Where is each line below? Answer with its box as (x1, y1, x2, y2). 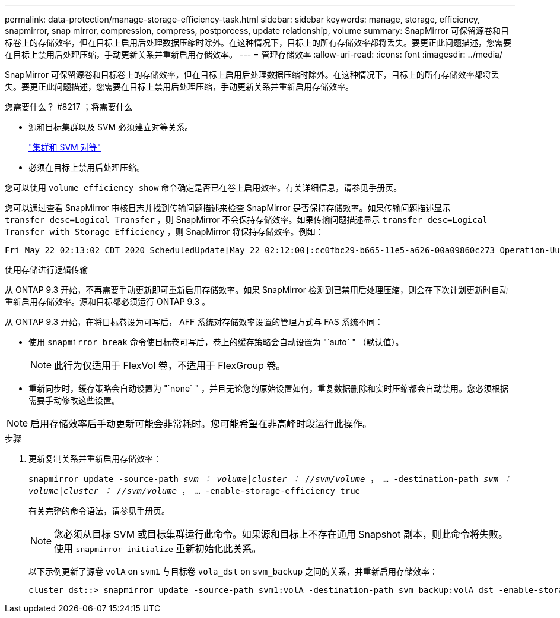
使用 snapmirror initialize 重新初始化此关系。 (54, 543, 262, 554)
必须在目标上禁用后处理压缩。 (28, 162, 145, 172)
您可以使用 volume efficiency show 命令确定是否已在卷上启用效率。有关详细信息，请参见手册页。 (5, 182, 402, 193)
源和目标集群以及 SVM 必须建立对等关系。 (28, 122, 193, 132)
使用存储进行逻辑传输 (5, 264, 88, 275)
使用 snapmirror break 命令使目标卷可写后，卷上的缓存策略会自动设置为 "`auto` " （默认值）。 (28, 337, 404, 347)
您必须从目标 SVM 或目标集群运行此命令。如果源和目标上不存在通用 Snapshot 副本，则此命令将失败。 (54, 528, 508, 540)
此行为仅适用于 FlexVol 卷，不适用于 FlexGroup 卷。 (54, 360, 286, 371)
